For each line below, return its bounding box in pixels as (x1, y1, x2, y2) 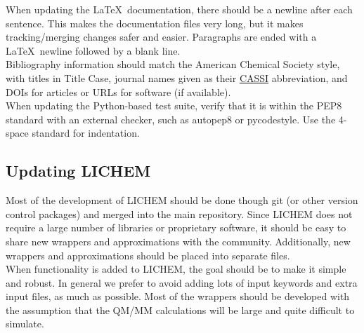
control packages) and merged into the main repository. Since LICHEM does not (6, 206, 353, 221)
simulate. (6, 316, 44, 331)
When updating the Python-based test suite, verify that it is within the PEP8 (6, 98, 342, 113)
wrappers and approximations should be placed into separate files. (6, 247, 290, 262)
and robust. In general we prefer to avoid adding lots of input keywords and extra (6, 275, 358, 290)
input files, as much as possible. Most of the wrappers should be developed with (6, 289, 350, 304)
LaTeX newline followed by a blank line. (6, 43, 181, 57)
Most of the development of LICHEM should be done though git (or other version (6, 193, 358, 208)
